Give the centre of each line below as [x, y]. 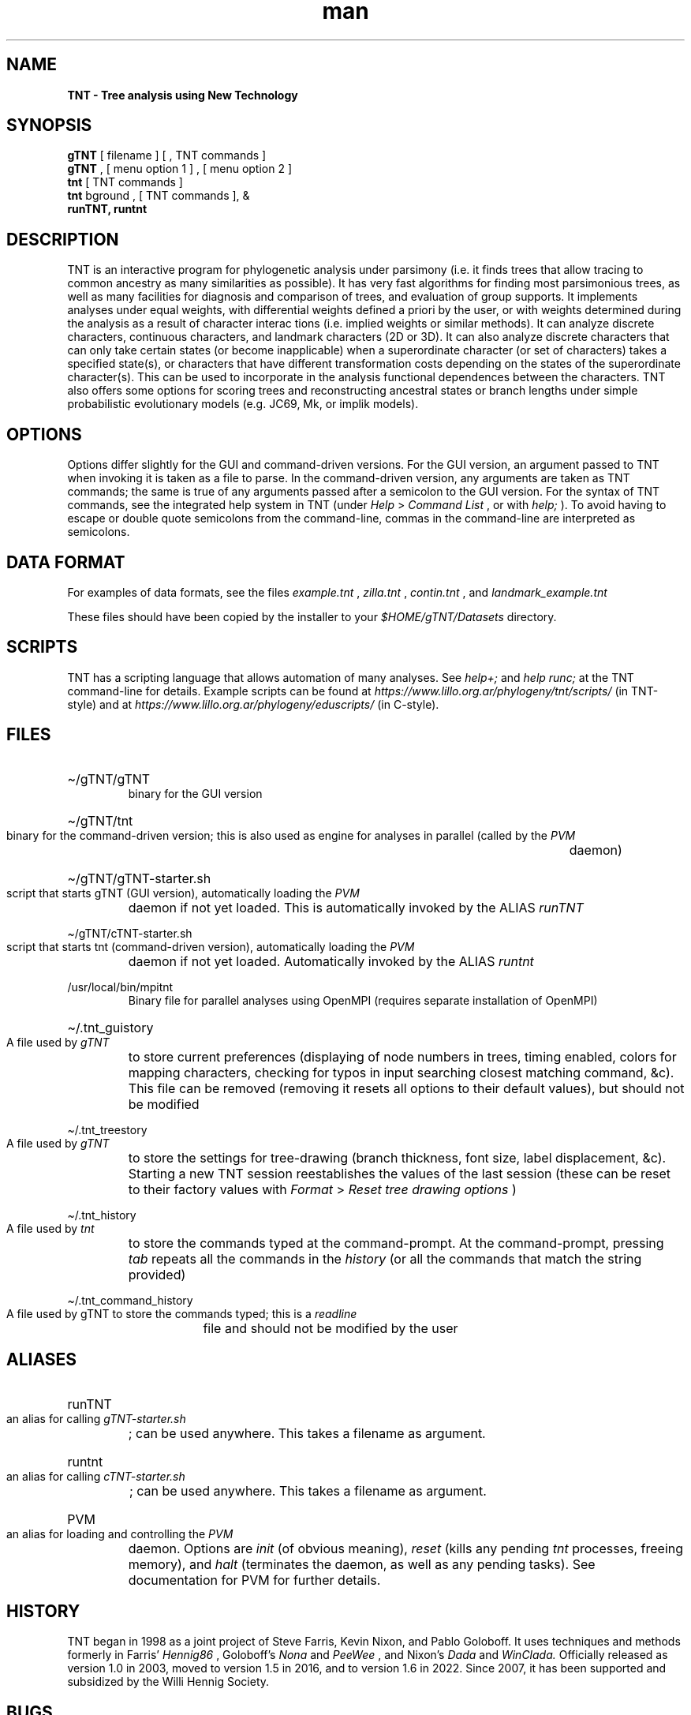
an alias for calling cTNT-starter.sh [96, 1476]
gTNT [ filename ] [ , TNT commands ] [167, 155]
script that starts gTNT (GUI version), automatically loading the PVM [183, 893]
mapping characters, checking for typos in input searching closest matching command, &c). [401, 1072]
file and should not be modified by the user [331, 1328]
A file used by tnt [50, 1228]
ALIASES [42, 1360]
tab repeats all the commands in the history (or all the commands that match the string [385, 1258]
